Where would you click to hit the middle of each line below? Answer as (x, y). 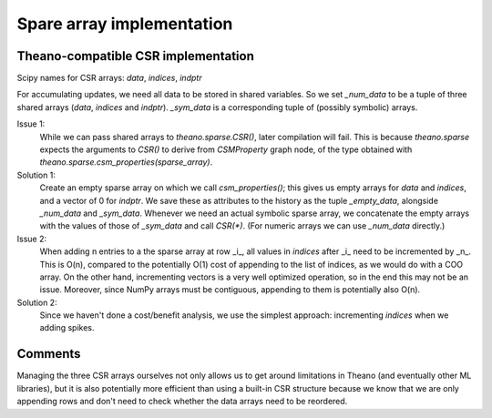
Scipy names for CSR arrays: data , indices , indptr (109, 78)
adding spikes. (67, 328)
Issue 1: (31, 124)
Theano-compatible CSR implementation (136, 56)
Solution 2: (37, 302)
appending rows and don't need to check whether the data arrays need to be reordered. (182, 402)
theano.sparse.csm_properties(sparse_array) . (126, 162)
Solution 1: (36, 175)
